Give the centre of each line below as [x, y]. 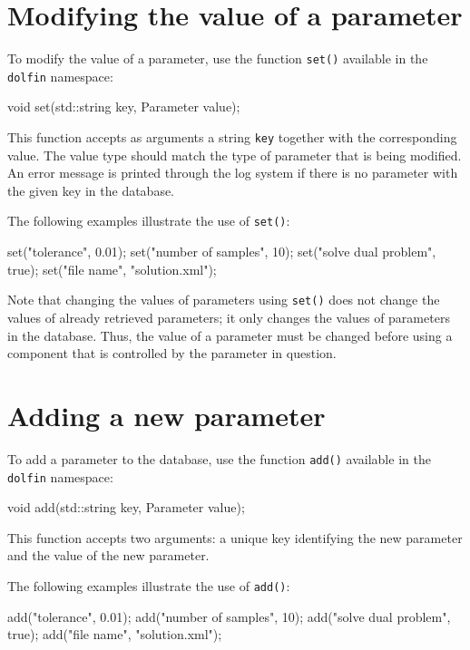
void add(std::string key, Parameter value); [126, 507]
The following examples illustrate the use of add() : [149, 585]
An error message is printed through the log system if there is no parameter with [233, 173]
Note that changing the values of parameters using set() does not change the [224, 300]
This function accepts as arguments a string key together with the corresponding [232, 137]
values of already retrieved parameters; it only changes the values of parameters [229, 317]
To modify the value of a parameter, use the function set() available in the [218, 58]
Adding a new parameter [166, 415]
